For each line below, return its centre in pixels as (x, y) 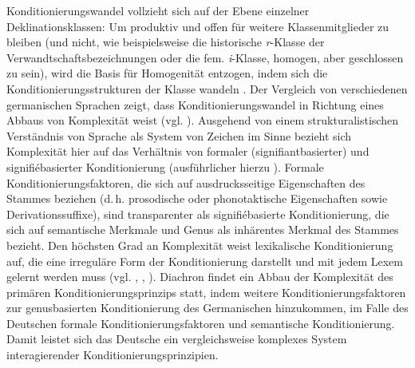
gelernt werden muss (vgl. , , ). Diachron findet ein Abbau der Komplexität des (200, 277)
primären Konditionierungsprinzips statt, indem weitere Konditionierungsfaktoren (206, 292)
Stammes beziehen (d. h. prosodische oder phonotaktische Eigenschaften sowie (197, 198)
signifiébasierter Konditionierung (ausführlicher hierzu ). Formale (165, 166)
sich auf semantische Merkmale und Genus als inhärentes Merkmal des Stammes (203, 230)
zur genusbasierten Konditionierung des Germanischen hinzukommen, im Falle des (207, 308)
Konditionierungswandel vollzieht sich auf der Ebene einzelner (158, 10)
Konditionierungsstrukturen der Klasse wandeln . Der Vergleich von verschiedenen (207, 88)
